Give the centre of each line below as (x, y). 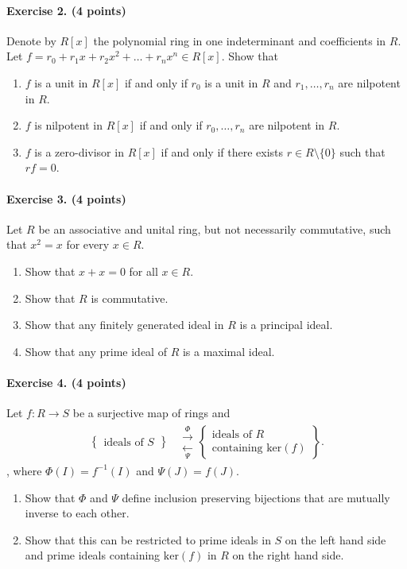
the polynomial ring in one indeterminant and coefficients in (240, 40)
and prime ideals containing (93, 555)
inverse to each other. (77, 513)
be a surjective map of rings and (151, 413)
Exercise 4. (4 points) (66, 382)
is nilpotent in (68, 125)
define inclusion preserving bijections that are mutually (256, 497)
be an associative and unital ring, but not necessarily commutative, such (215, 228)
